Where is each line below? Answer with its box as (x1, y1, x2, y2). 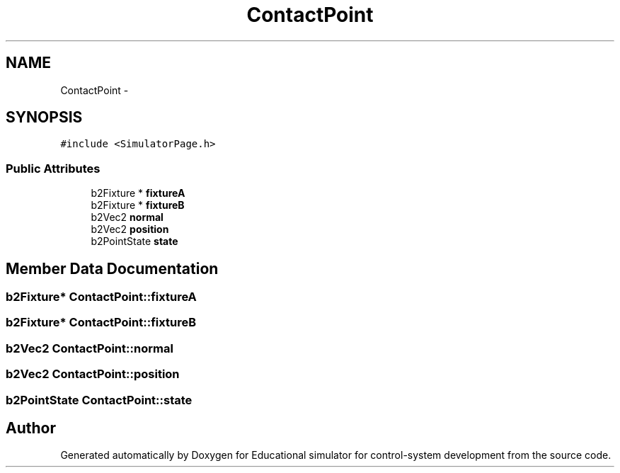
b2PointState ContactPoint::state (6, 392, 193, 407)
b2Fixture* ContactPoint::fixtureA (6, 290, 197, 304)
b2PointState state (91, 235, 178, 248)
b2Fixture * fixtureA (91, 187, 185, 200)
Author (6, 418, 56, 437)
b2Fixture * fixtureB (91, 199, 185, 212)
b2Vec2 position (91, 223, 169, 236)
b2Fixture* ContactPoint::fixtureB (6, 315, 196, 330)
